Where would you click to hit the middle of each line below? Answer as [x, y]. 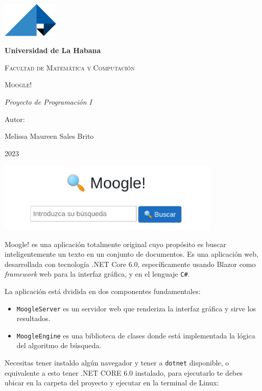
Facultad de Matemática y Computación [70, 67]
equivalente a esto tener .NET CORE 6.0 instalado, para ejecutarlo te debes [124, 372]
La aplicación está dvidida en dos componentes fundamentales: [103, 291]
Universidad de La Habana [53, 50]
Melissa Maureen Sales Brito [49, 136]
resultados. [33, 318]
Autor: [15, 119]
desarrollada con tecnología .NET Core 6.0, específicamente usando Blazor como [130, 264]
